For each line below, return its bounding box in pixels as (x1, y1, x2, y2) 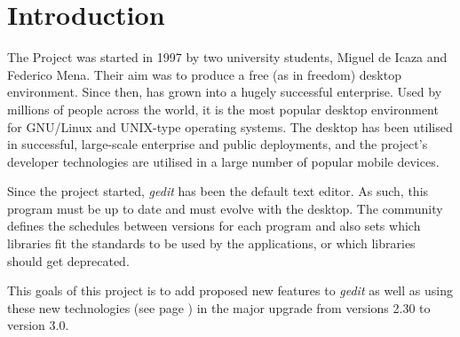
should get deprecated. (7, 251, 130, 270)
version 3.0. (7, 316, 69, 334)
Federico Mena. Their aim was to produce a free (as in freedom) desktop (7, 65, 401, 83)
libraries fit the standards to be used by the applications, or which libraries (7, 234, 416, 253)
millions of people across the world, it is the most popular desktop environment (7, 99, 439, 118)
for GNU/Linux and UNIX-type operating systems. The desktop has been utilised (7, 117, 453, 136)
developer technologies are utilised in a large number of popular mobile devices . (7, 152, 440, 170)
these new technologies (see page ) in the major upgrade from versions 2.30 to (7, 298, 431, 317)
